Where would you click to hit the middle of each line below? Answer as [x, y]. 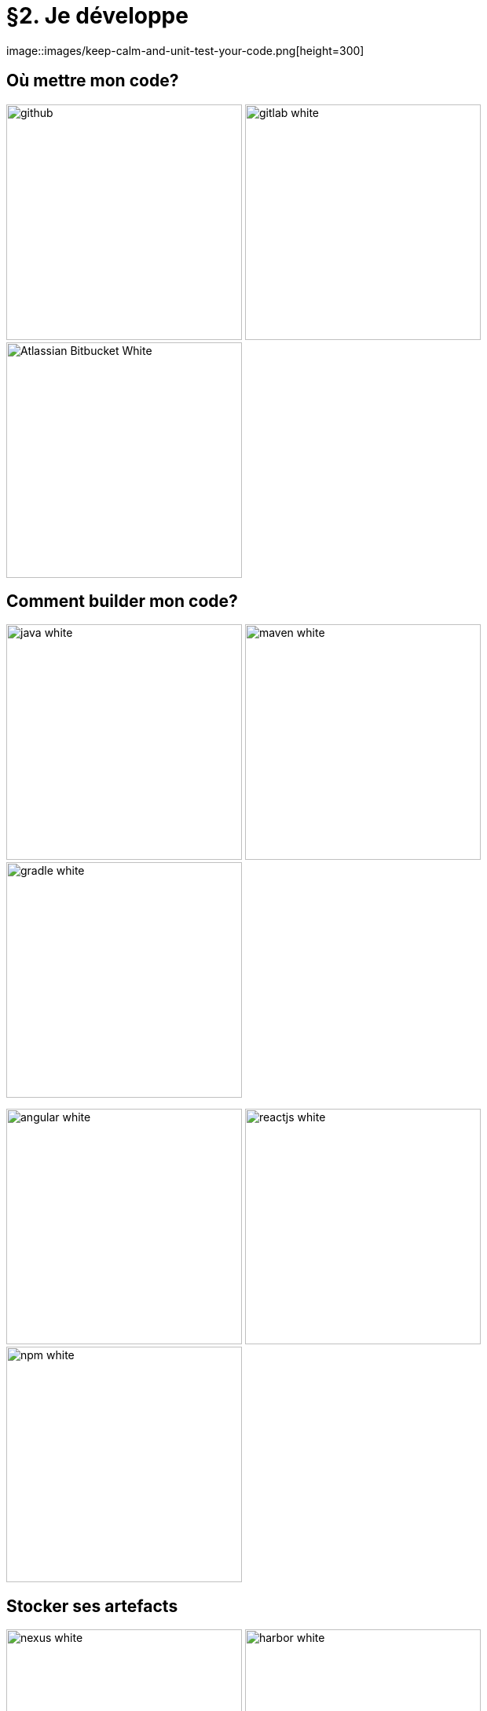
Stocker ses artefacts [92, 1606]
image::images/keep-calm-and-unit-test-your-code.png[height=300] [185, 50]
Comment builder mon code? [122, 601]
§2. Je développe [97, 16]
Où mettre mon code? [93, 81]
